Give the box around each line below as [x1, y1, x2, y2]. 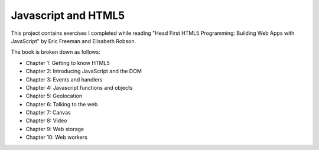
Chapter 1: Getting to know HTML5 [25, 59, 110, 66]
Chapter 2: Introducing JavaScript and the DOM [25, 68, 142, 75]
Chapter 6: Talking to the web [25, 100, 98, 107]
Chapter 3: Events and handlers [25, 76, 103, 83]
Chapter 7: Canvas [25, 109, 71, 116]
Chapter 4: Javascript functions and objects [25, 84, 133, 91]
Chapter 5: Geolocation [25, 92, 83, 100]
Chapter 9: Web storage [25, 125, 84, 132]
